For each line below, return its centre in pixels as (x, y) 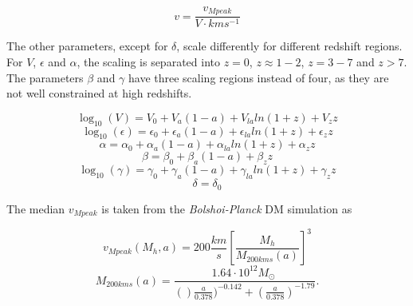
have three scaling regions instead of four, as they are (259, 77)
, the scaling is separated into (148, 62)
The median (36, 208)
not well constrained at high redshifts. (99, 93)
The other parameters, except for (87, 46)
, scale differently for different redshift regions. (289, 46)
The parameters (45, 77)
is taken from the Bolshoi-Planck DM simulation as (227, 208)
